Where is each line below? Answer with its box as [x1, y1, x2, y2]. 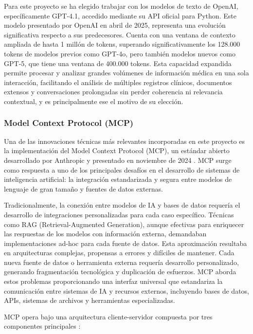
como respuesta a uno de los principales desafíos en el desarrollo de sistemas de [4, 164, 240, 175]
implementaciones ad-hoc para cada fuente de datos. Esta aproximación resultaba [4, 238, 247, 248]
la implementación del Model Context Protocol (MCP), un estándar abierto [4, 145, 230, 156]
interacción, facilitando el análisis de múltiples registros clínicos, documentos [4, 77, 232, 87]
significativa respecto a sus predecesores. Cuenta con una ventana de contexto [4, 29, 235, 39]
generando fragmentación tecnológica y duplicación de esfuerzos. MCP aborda [4, 266, 236, 277]
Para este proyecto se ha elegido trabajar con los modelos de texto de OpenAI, [4, 1, 238, 11]
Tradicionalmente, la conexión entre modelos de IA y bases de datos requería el [4, 200, 240, 210]
